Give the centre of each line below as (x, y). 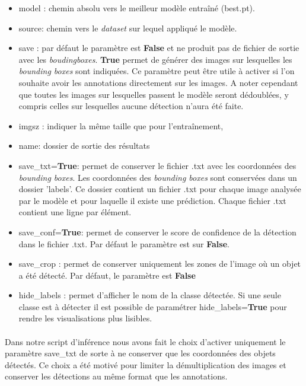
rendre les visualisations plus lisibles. (85, 318)
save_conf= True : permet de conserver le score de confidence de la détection (157, 232)
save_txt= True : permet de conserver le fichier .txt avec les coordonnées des (157, 165)
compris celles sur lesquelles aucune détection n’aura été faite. (131, 106)
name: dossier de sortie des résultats (84, 146)
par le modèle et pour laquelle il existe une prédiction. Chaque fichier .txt (152, 200)
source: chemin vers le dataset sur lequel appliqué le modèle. (128, 28)
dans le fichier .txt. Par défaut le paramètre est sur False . (124, 243)
